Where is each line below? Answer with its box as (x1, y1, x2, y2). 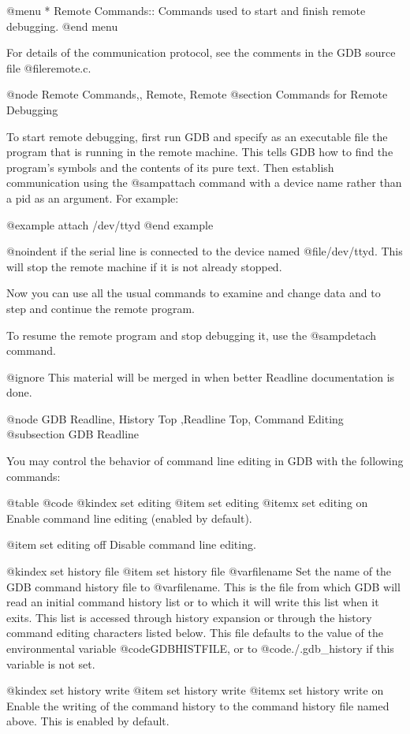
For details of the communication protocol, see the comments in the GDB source (6, 44, 396, 61)
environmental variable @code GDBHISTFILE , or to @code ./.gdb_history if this (6, 640, 394, 656)
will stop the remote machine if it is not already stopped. (6, 258, 282, 274)
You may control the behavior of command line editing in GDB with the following (6, 453, 404, 469)
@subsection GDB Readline (6, 426, 140, 442)
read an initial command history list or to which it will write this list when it (6, 594, 379, 610)
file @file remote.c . (6, 59, 91, 76)
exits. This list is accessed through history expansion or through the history (6, 609, 372, 625)
